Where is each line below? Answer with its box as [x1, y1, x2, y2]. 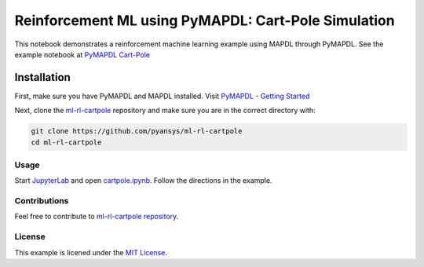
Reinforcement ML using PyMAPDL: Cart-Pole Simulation [14, 12, 396, 29]
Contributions [14, 196, 69, 207]
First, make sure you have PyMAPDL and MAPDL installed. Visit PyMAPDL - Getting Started [14, 91, 310, 101]
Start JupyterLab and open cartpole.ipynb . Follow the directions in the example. [14, 176, 272, 185]
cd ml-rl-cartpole [31, 137, 102, 147]
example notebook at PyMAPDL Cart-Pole [14, 49, 151, 59]
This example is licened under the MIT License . [14, 247, 168, 257]
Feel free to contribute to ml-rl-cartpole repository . [14, 212, 179, 221]
